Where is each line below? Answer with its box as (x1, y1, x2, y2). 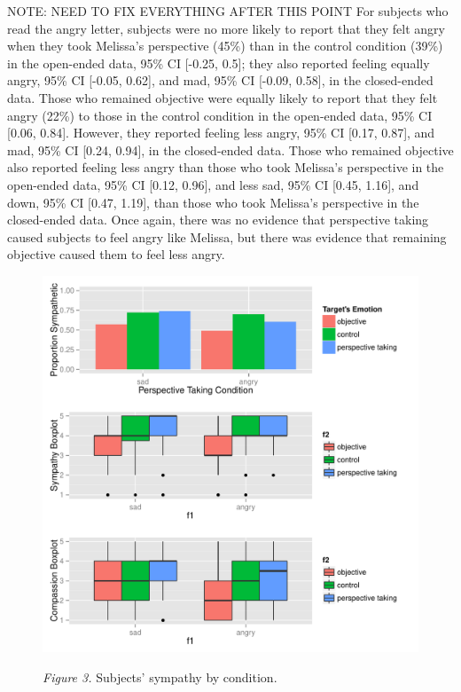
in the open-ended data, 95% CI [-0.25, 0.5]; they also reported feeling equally (7, 53, 430, 72)
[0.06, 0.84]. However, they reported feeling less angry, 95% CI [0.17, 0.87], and (7, 123, 435, 142)
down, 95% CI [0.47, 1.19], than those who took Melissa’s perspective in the (7, 193, 419, 211)
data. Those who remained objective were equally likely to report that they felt (7, 88, 438, 106)
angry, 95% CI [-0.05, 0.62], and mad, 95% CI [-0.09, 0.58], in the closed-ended (7, 71, 434, 90)
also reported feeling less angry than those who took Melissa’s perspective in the (7, 158, 444, 177)
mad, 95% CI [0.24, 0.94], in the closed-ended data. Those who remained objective (7, 140, 454, 159)
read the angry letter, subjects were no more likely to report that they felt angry (7, 19, 445, 37)
